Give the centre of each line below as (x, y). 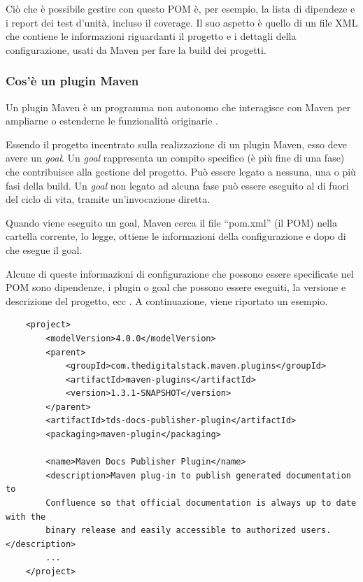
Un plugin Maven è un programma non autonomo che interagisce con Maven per (178, 107)
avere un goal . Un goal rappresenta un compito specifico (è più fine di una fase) (175, 158)
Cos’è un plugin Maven (72, 81)
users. (316, 531)
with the (26, 517)
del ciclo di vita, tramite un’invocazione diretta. (108, 199)
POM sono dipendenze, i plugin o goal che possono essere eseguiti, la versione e (176, 287)
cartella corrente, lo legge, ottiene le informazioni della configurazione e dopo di (176, 236)
